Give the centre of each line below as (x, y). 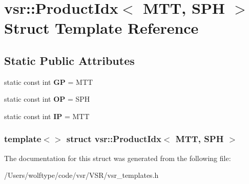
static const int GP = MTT (49, 82)
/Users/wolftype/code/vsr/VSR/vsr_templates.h (81, 175)
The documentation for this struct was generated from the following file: (118, 158)
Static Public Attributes (69, 60)
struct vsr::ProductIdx (114, 139)
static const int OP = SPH (47, 99)
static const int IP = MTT (47, 116)
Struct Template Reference (101, 28)
